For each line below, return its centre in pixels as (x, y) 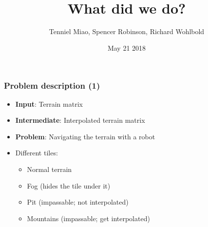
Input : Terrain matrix (49, 104)
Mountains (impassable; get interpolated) (88, 218)
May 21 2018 (127, 47)
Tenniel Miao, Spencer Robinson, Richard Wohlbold (127, 31)
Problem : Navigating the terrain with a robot (85, 136)
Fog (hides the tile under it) (69, 185)
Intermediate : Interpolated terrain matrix (80, 120)
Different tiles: (37, 153)
